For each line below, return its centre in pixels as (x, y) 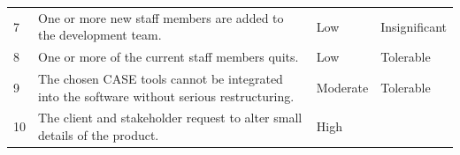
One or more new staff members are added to (161, 17)
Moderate (342, 87)
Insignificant (414, 26)
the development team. (100, 35)
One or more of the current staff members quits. (169, 57)
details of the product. (99, 135)
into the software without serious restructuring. (166, 96)
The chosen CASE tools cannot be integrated (161, 79)
